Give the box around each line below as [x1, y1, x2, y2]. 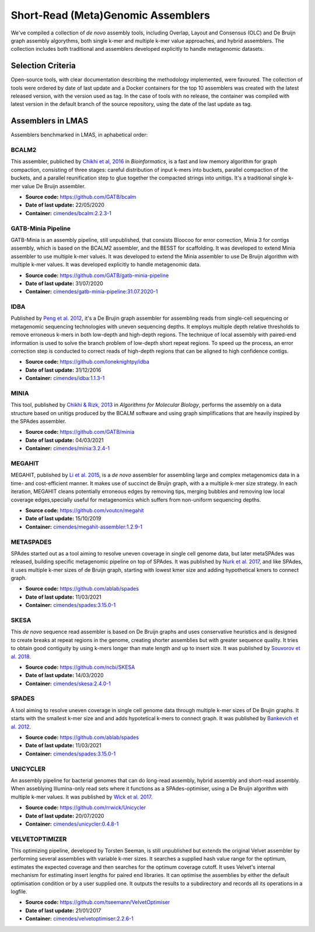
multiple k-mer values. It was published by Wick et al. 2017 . [10, 793, 153, 800]
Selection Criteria [10, 61, 76, 71]
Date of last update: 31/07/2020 [25, 279, 103, 286]
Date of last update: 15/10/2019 [25, 515, 101, 522]
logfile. [10, 888, 27, 895]
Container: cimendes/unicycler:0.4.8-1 [25, 820, 119, 827]
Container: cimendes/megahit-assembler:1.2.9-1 [25, 523, 143, 530]
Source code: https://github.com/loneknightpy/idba [25, 358, 150, 365]
